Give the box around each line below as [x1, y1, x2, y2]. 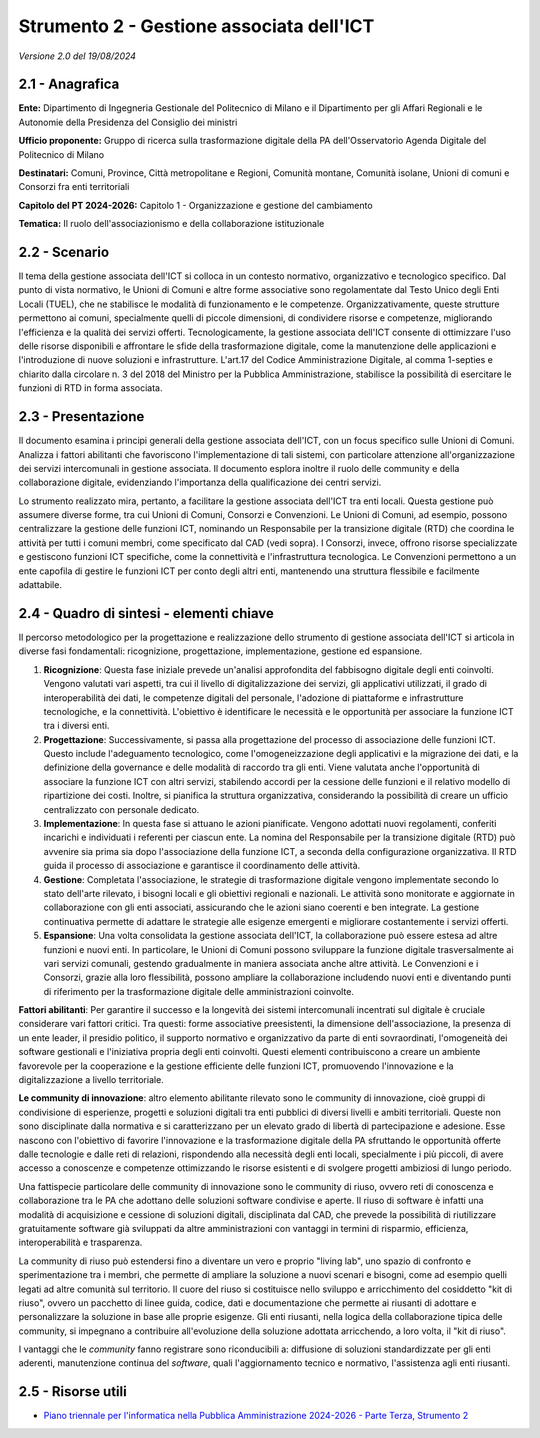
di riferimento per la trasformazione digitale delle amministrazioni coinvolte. [43, 985, 355, 997]
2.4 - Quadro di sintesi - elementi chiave [18, 605, 275, 622]
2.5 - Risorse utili [18, 1383, 127, 1400]
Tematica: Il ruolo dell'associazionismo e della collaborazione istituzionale [18, 218, 325, 230]
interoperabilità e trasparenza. [18, 1236, 143, 1249]
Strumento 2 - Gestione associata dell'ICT [18, 15, 375, 37]
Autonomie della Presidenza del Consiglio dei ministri [18, 116, 238, 128]
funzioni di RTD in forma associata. [18, 382, 163, 394]
